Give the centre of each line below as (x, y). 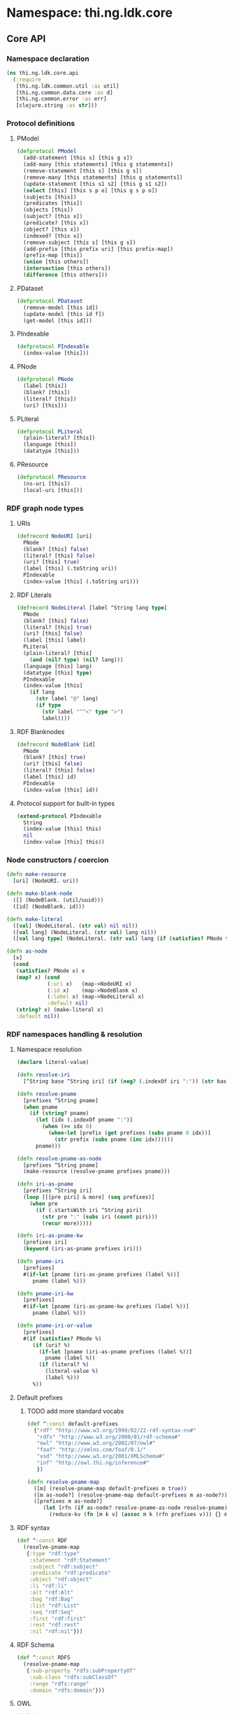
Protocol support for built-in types (66, 803)
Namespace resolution (49, 1049)
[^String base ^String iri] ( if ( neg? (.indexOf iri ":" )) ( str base (126, 1081)
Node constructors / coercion (58, 860)
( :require (27, 79)
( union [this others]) (56, 262)
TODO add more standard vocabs (75, 1411)
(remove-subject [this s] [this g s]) (80, 243)
